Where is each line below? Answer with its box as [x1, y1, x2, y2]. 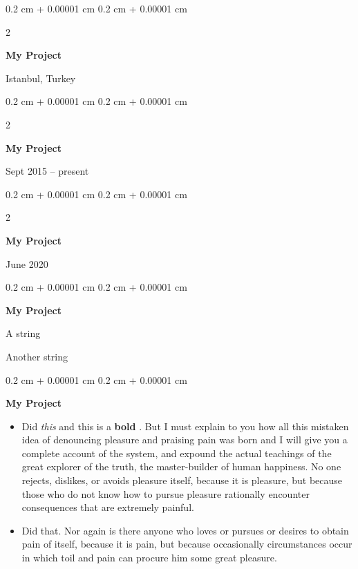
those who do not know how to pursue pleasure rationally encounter [21, 486, 310, 501]
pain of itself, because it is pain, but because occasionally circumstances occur [21, 537, 352, 551]
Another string [6, 349, 68, 363]
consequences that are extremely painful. [21, 500, 194, 514]
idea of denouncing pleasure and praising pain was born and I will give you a [21, 432, 348, 447]
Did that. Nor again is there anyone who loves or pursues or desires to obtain [21, 523, 349, 537]
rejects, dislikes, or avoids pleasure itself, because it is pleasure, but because [21, 473, 343, 488]
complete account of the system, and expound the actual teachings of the [21, 445, 332, 460]
